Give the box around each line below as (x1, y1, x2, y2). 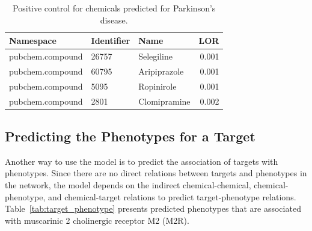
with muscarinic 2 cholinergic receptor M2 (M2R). (5, 214, 189, 226)
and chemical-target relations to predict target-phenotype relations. (47, 190, 296, 203)
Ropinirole (138, 79, 177, 92)
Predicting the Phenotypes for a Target (5, 127, 255, 146)
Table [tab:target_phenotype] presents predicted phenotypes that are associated (5, 202, 301, 215)
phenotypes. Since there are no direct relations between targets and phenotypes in (5, 167, 307, 179)
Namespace (9, 34, 57, 47)
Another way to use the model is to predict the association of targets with (5, 155, 278, 167)
